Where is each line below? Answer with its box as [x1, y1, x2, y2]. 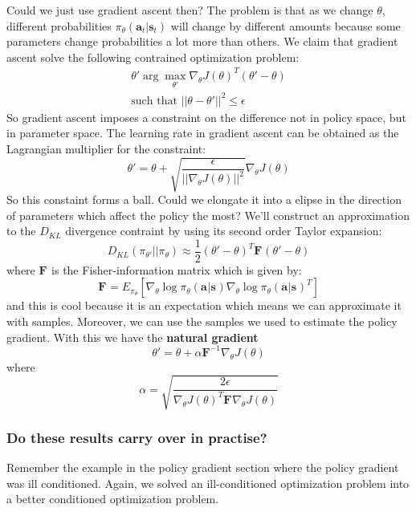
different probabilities [6, 17, 112, 34]
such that [131, 95, 177, 107]
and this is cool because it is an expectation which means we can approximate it [6, 297, 402, 314]
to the [6, 222, 36, 239]
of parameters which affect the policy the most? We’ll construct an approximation [6, 206, 410, 223]
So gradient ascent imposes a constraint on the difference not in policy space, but [6, 108, 406, 125]
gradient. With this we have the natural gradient [6, 328, 259, 345]
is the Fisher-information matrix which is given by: [51, 261, 302, 278]
